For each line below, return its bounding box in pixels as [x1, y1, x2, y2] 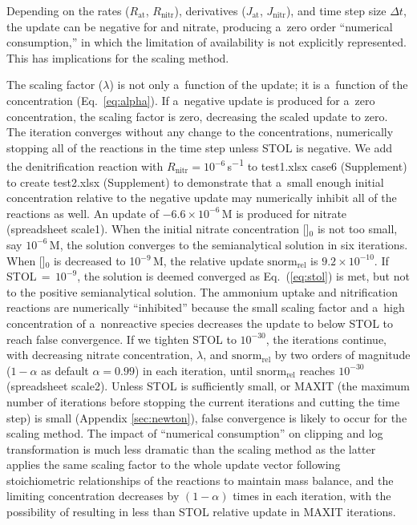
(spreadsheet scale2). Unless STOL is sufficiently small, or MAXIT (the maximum [6, 378, 410, 394]
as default [41, 361, 89, 378]
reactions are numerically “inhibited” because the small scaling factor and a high [6, 299, 405, 316]
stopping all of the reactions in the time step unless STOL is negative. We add [6, 139, 392, 155]
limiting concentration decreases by [6, 487, 180, 504]
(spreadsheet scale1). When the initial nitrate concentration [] [6, 220, 310, 237]
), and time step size [285, 2, 387, 18]
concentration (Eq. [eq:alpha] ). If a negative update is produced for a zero [6, 91, 375, 108]
